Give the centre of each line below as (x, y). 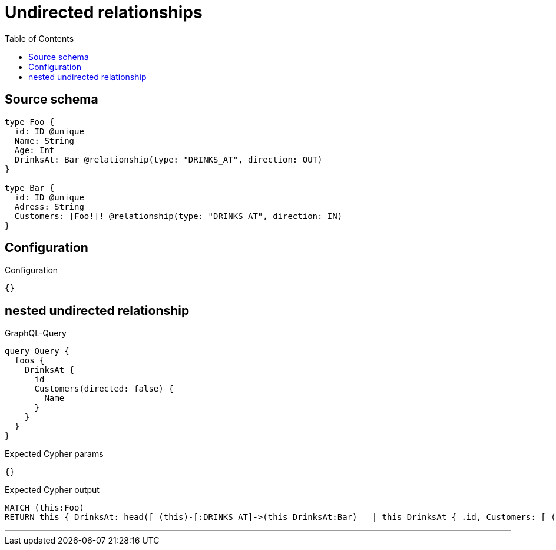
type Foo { (30, 122)
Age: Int (34, 150)
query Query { (37, 351)
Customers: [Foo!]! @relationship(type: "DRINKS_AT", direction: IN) (178, 216)
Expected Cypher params (54, 454)
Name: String (44, 140)
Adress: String (49, 206)
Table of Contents (39, 38)
